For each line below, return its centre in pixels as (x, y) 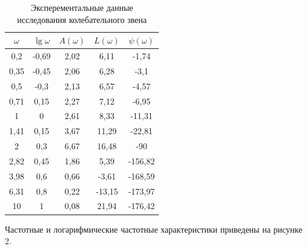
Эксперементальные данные (82, 7)
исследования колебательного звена (82, 19)
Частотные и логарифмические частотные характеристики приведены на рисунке (154, 229)
